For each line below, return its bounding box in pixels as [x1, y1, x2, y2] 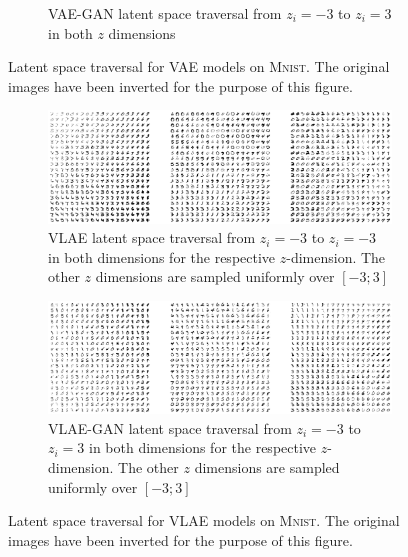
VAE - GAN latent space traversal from [48, 3, 282, 23]
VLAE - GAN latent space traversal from [48, 417, 292, 438]
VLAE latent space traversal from [48, 227, 256, 248]
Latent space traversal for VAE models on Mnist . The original [8, 56, 390, 77]
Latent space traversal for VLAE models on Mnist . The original [8, 510, 400, 531]
